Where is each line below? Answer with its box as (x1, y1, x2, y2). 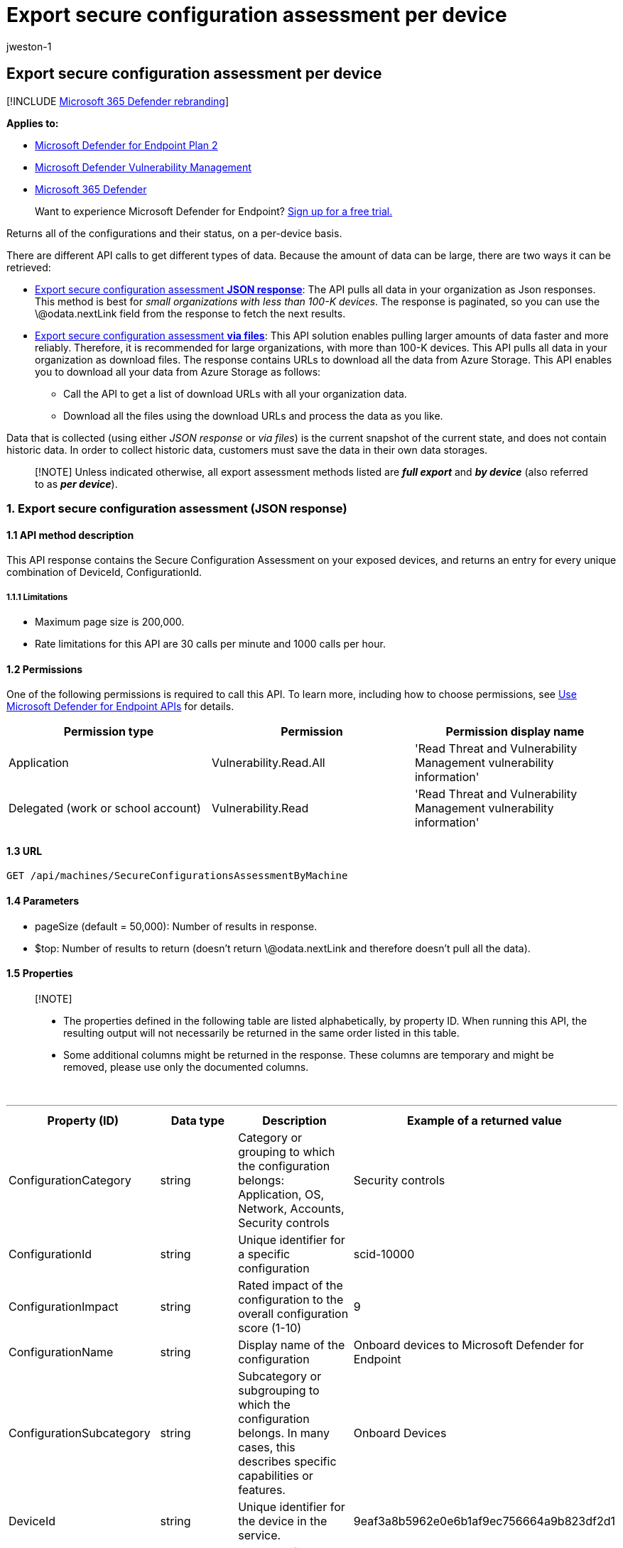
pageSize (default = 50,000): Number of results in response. (35, 920, 318, 932)
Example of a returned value (407, 1113, 562, 1128)
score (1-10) (238, 1320, 302, 1335)
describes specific (238, 1454, 337, 1468)
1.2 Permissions (6, 663, 83, 675)
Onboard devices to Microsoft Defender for (353, 1337, 585, 1352)
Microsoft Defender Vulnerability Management (35, 160, 251, 173)
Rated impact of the (238, 1277, 343, 1292)
